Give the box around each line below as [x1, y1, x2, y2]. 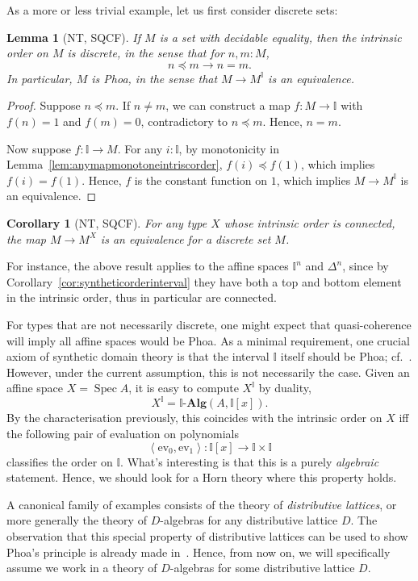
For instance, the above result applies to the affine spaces [6, 257, 289, 274]
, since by [342, 257, 389, 274]
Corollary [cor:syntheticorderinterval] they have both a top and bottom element [6, 273, 402, 290]
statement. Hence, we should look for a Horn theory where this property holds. [6, 469, 397, 486]
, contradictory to [140, 112, 228, 129]
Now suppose [6, 140, 71, 157]
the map [6, 230, 47, 247]
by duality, [258, 379, 311, 396]
